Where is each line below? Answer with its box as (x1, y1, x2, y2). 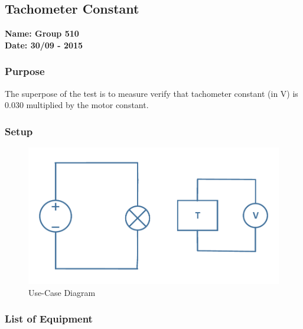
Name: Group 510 (5, 27, 79, 40)
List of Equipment (5, 311, 93, 326)
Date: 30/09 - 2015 (5, 38, 83, 51)
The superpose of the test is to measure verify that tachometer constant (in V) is (5, 87, 298, 99)
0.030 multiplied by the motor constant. (5, 99, 149, 111)
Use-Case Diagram (28, 286, 96, 298)
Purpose (5, 64, 45, 79)
